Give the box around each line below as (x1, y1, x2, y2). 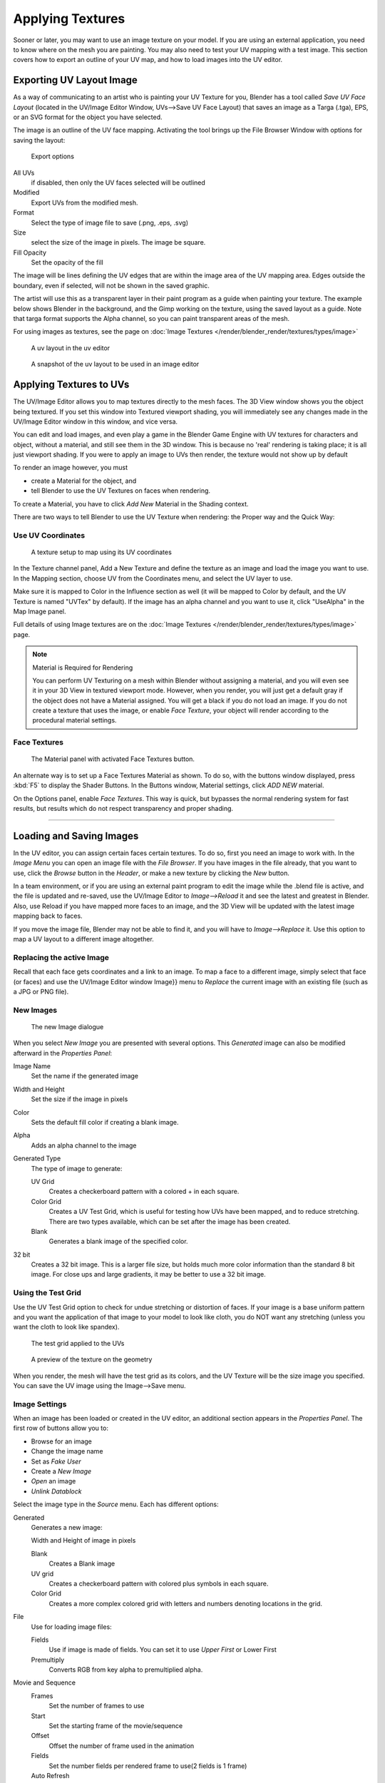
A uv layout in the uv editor (31, 343, 111, 352)
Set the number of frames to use (48, 1702, 145, 1710)
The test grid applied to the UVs (31, 1339, 125, 1347)
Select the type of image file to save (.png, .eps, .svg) (31, 218, 189, 227)
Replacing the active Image (13, 952, 110, 962)
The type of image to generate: (31, 1164, 123, 1173)
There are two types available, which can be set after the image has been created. (48, 1217, 291, 1226)
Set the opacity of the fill (31, 258, 103, 267)
